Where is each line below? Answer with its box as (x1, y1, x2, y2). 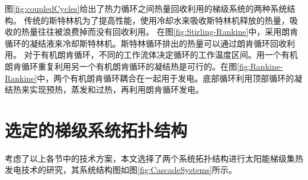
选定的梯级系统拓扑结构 (5, 117, 188, 142)
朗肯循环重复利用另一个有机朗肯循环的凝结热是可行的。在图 (5, 60, 237, 72)
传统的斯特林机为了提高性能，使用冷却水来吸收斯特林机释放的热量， (24, 14, 290, 26)
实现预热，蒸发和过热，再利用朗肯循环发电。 (29, 83, 204, 96)
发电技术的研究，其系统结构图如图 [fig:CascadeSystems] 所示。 (5, 163, 237, 176)
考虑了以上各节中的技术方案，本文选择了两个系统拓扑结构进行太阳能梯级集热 (5, 152, 303, 164)
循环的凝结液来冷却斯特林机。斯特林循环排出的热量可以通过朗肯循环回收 (5, 37, 287, 49)
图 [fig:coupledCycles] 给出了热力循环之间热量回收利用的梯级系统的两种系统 (5, 2, 287, 14)
